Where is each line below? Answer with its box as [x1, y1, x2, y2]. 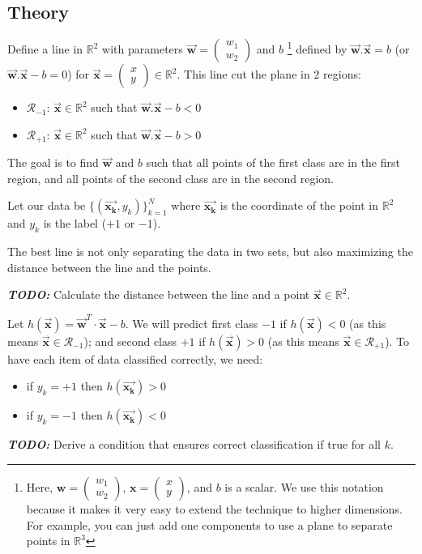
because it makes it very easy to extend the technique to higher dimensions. [26, 500, 403, 517]
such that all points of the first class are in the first [146, 154, 400, 171]
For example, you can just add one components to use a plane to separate [26, 516, 393, 533]
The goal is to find [7, 154, 99, 171]
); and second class [83, 332, 177, 349]
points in [26, 532, 70, 549]
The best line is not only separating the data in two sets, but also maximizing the [7, 243, 413, 260]
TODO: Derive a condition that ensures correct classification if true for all [7, 436, 382, 453]
